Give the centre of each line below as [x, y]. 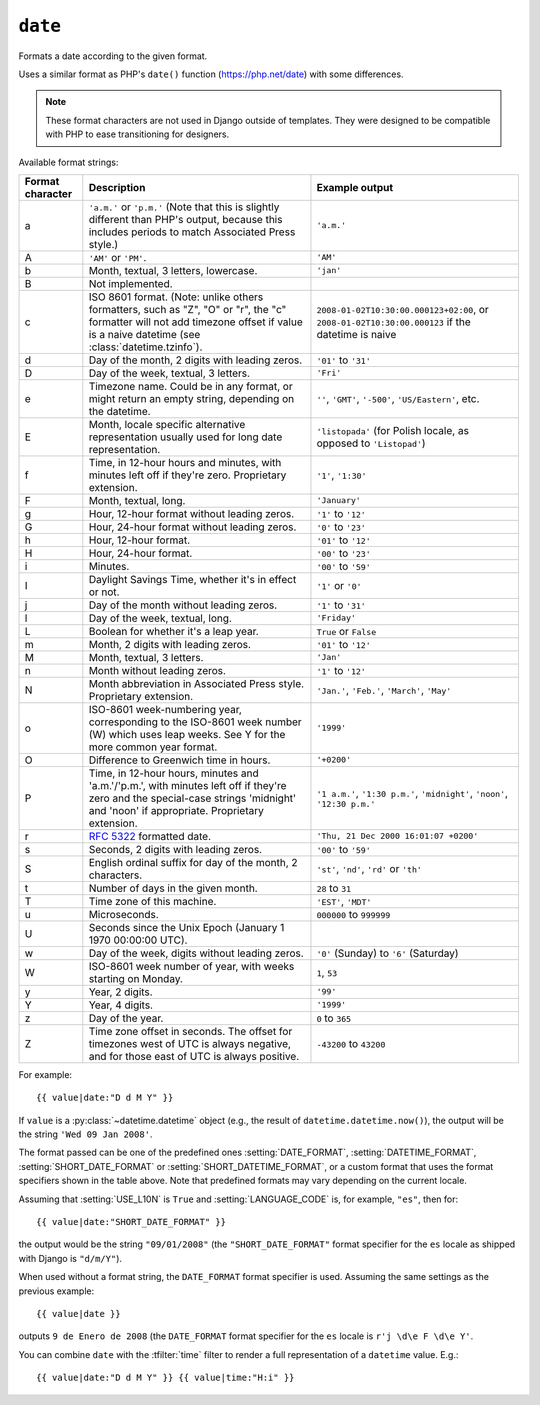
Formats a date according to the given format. [113, 56]
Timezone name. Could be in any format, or [191, 386]
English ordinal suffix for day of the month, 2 [193, 862]
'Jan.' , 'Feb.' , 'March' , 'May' [384, 690]
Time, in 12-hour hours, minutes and [173, 773]
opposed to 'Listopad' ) [371, 443]
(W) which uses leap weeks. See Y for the [187, 734]
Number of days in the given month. [173, 888]
